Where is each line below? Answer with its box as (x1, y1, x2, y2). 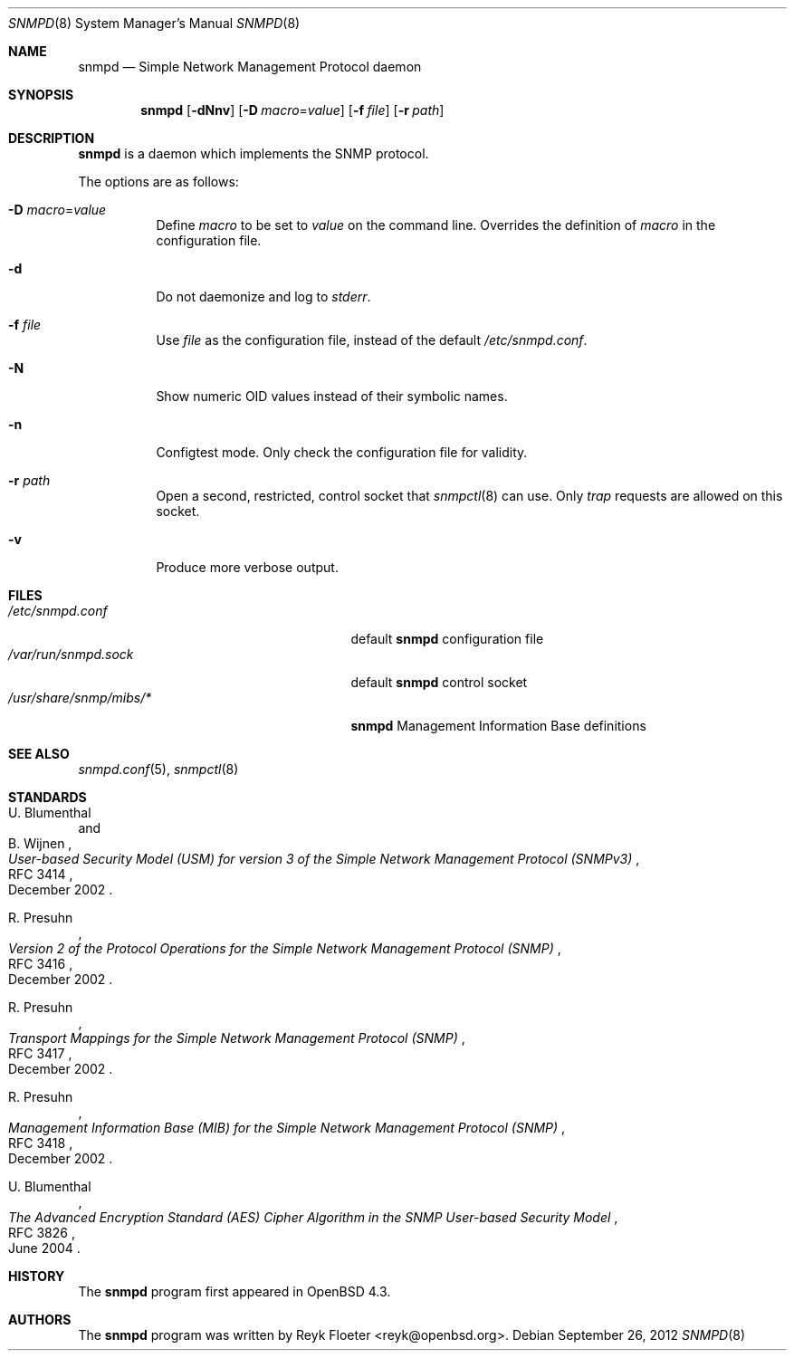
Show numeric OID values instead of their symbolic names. (156, 388, 508, 404)
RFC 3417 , (8, 1046, 72, 1061)
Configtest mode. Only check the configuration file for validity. (156, 445, 528, 460)
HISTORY (8, 1268, 65, 1284)
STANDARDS (8, 789, 87, 805)
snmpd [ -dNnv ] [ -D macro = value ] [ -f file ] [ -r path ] (140, 102, 445, 118)
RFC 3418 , (8, 1135, 73, 1151)
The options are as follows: (78, 174, 239, 189)
